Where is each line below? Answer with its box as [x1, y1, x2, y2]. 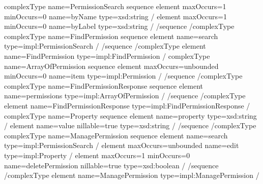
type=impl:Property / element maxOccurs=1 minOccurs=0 [4, 150, 190, 160]
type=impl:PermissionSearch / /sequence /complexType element [4, 41, 206, 51]
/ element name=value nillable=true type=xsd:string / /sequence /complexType [4, 120, 256, 131]
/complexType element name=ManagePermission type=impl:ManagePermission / [4, 170, 259, 180]
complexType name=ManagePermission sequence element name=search [4, 130, 228, 140]
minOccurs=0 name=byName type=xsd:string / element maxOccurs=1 [4, 11, 227, 21]
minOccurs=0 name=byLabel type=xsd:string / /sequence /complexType [4, 21, 235, 31]
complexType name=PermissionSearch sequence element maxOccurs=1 [4, 1, 226, 11]
